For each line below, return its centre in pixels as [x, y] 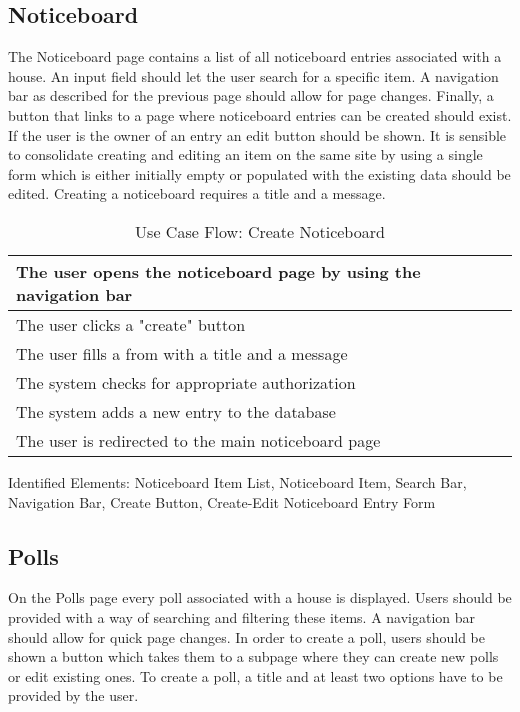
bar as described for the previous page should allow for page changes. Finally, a [251, 95]
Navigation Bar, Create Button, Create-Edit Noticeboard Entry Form [222, 501]
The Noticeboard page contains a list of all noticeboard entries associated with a [255, 56]
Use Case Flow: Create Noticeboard [260, 231]
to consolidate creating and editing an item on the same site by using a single [245, 154]
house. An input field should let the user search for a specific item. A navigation [253, 75]
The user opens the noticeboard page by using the [218, 271]
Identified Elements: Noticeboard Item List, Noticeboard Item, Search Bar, [237, 481]
